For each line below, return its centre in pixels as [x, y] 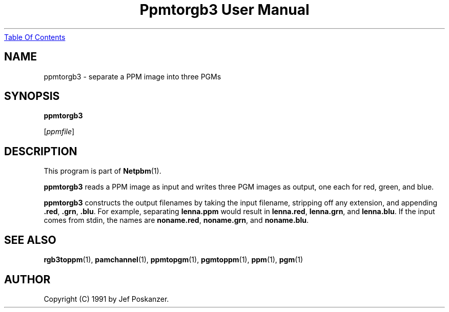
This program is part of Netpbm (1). [103, 171]
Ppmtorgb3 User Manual [224, 10]
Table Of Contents [35, 37]
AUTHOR [27, 279]
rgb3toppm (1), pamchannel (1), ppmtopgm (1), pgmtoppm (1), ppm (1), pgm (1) [174, 260]
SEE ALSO [30, 240]
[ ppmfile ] [59, 132]
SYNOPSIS [32, 96]
